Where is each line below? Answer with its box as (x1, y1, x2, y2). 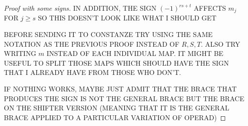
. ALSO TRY (200, 38, 240, 49)
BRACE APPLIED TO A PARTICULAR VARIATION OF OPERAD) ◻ (4, 112, 226, 122)
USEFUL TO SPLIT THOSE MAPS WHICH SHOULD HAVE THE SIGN (4, 57, 229, 68)
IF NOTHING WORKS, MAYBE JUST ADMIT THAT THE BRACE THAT (4, 84, 237, 94)
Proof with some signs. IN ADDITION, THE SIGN (4, 3, 157, 13)
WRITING (4, 48, 36, 58)
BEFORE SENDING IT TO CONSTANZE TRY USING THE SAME (4, 29, 213, 39)
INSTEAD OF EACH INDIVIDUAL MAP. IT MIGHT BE (47, 48, 224, 58)
